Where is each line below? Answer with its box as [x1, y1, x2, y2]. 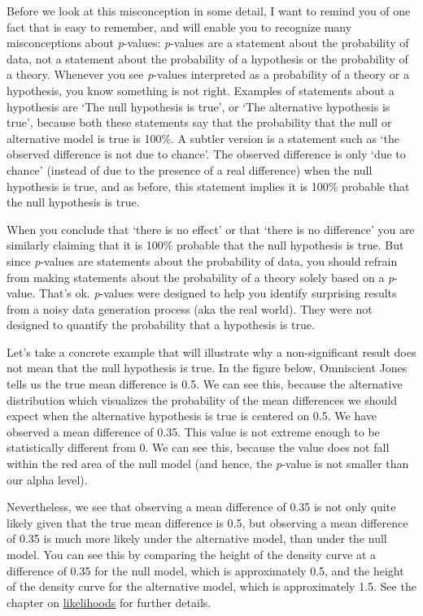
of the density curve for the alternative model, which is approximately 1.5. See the [7, 578, 416, 595]
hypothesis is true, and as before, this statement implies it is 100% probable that [7, 177, 410, 194]
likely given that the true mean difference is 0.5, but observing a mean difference [7, 514, 408, 531]
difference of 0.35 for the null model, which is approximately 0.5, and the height [7, 562, 404, 579]
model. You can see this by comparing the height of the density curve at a [7, 546, 377, 562]
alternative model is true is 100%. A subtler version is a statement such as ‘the [7, 129, 399, 146]
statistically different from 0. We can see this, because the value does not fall [7, 439, 390, 456]
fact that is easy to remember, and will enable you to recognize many [7, 18, 352, 35]
